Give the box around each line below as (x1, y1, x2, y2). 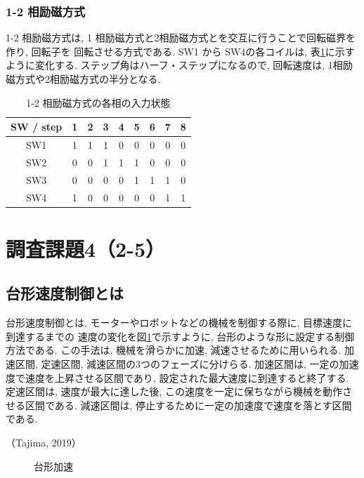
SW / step (11, 119, 63, 134)
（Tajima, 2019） (6, 434, 82, 449)
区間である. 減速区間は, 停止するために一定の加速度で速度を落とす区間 (25, 397, 352, 412)
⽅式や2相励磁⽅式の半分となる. (15, 72, 161, 86)
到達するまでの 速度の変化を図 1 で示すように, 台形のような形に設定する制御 (6, 328, 355, 343)
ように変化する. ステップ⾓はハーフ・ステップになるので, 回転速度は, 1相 (6, 58, 343, 72)
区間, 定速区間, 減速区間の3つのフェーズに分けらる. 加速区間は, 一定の (15, 357, 339, 371)
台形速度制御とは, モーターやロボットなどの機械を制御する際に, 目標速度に (6, 315, 353, 330)
